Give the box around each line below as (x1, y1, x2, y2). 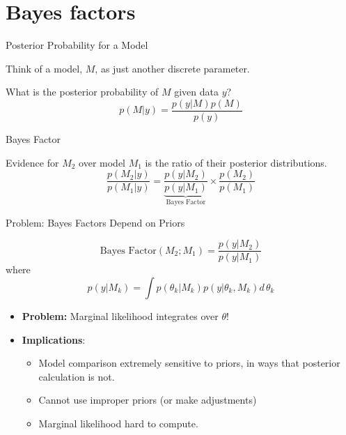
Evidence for (6, 155, 59, 169)
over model (79, 155, 126, 169)
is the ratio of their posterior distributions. (145, 155, 327, 169)
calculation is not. (38, 369, 115, 383)
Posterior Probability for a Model (6, 38, 148, 52)
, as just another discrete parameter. (95, 61, 250, 75)
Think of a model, (6, 61, 83, 75)
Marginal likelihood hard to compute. (38, 415, 198, 430)
